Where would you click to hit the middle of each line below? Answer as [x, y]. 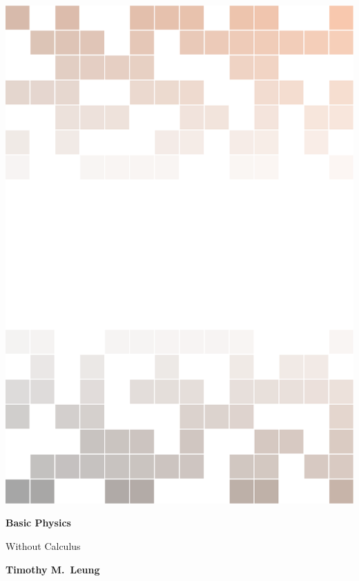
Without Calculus [43, 545]
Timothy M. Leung [53, 569]
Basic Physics [38, 523]
